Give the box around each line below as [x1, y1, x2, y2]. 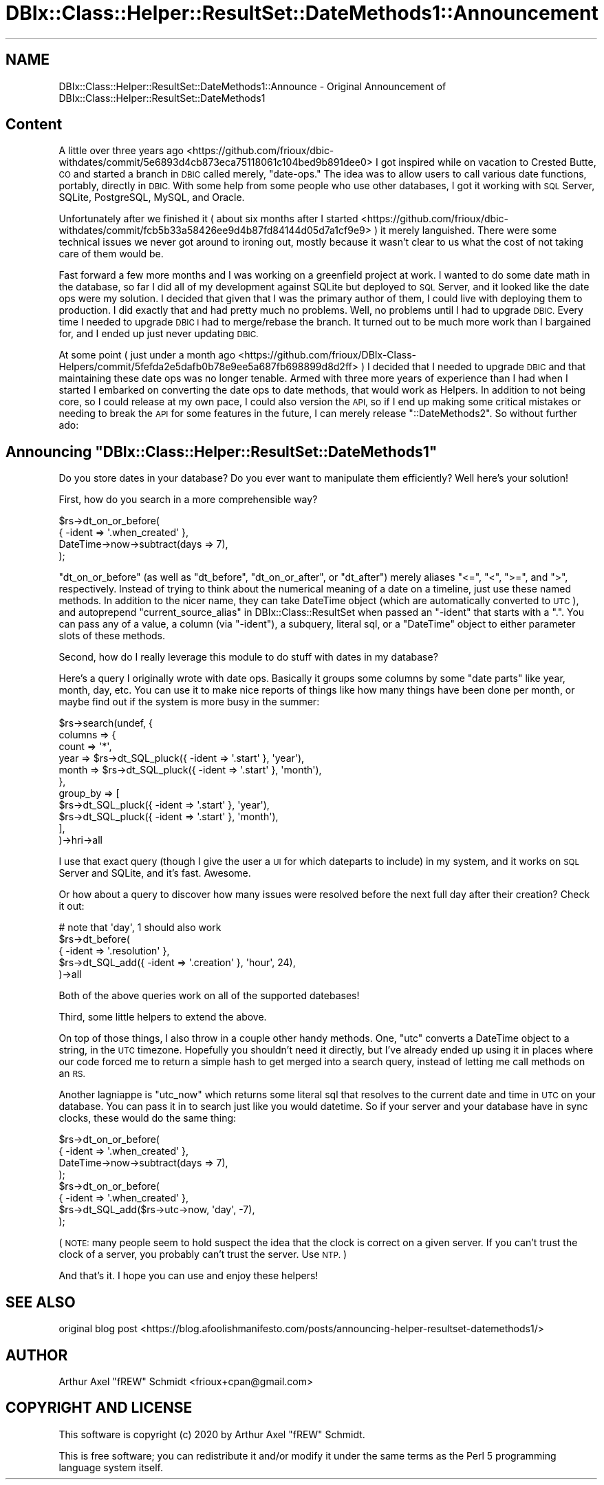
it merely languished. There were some [380, 224, 557, 237]
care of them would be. [58, 248, 164, 260]
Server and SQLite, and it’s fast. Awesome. [58, 867, 251, 879]
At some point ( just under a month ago [58, 349, 236, 361]
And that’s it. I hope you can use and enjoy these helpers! [58, 1270, 319, 1282]
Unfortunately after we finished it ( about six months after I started [58, 213, 358, 225]
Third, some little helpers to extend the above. [58, 1011, 267, 1023]
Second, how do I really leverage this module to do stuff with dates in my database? [58, 651, 438, 663]
